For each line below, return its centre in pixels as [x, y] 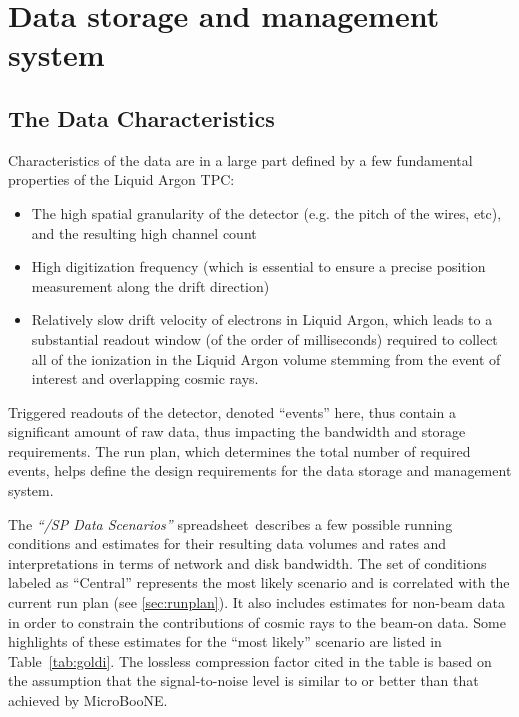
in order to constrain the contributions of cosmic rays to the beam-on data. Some [257, 621]
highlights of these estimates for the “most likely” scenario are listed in [225, 641]
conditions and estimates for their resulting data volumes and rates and [227, 543]
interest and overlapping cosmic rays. [145, 378]
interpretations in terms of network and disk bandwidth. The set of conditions [247, 562]
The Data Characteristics [141, 117]
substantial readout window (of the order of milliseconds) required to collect [264, 338]
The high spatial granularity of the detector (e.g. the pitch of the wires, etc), [266, 212]
